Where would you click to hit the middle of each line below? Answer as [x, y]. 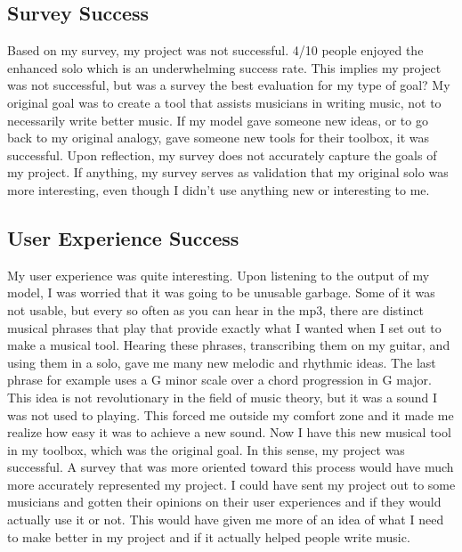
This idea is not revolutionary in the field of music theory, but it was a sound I [223, 397]
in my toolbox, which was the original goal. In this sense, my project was [206, 449]
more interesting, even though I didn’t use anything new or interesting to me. [219, 189]
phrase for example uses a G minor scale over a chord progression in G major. [219, 380]
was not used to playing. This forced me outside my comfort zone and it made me [231, 414]
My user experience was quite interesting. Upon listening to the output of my [219, 275]
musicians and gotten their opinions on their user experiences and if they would [224, 502]
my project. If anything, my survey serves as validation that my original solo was [228, 172]
